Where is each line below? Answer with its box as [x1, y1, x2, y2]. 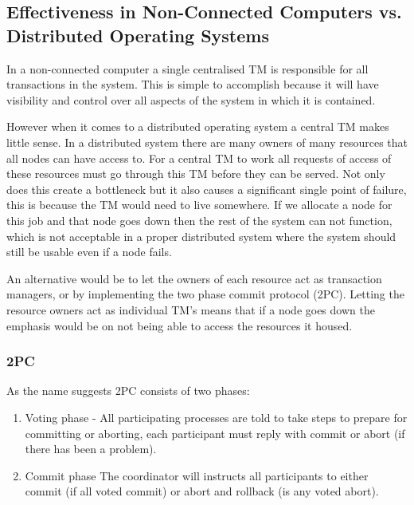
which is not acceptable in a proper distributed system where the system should [6, 227, 396, 244]
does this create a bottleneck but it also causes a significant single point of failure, [6, 180, 407, 197]
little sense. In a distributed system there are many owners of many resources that [6, 133, 408, 150]
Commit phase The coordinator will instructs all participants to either [25, 467, 369, 483]
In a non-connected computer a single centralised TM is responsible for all [6, 60, 369, 77]
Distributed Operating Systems [6, 22, 269, 47]
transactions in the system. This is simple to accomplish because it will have [6, 76, 379, 93]
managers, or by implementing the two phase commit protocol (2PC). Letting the [6, 286, 404, 302]
